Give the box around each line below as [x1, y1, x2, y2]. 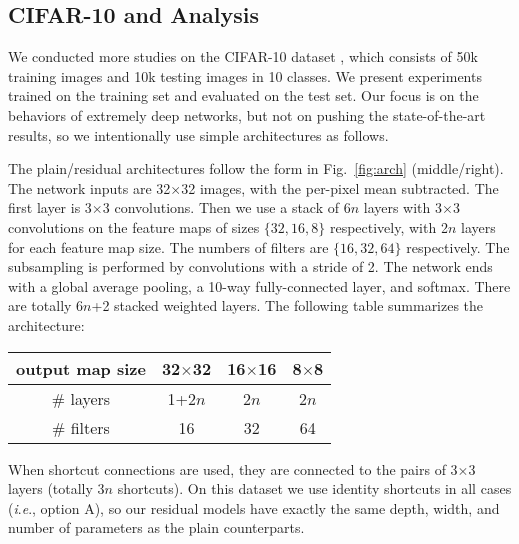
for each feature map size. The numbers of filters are [8, 236, 329, 257]
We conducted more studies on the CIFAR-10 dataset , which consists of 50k [8, 46, 478, 67]
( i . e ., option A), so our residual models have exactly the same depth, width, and [8, 497, 500, 518]
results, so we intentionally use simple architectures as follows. [8, 124, 389, 145]
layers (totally [8, 478, 93, 499]
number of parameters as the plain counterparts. [8, 517, 305, 538]
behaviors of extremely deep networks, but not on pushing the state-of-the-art [8, 104, 486, 125]
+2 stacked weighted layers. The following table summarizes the [91, 295, 484, 316]
